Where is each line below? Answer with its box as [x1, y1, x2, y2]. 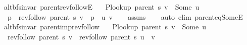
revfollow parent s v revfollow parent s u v [7, 31, 156, 41]
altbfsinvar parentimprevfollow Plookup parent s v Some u [4, 21, 206, 32]
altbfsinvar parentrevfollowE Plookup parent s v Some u [4, 2, 200, 12]
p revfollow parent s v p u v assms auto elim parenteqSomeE [7, 11, 243, 22]
